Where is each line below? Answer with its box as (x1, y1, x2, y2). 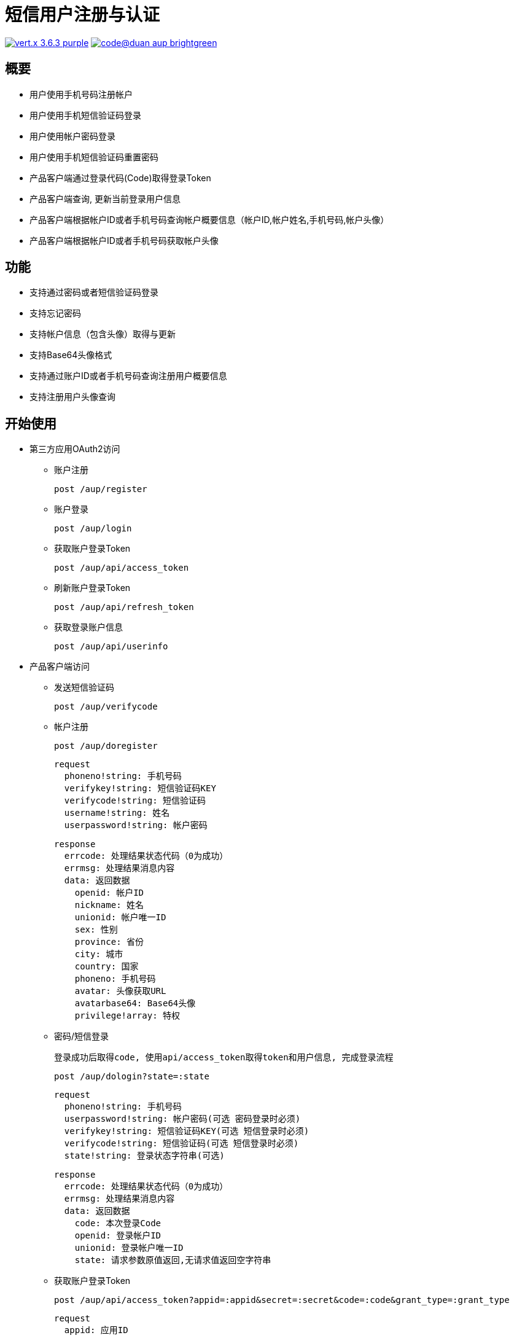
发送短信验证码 (54, 682, 114, 693)
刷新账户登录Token (54, 582, 131, 593)
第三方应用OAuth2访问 (29, 444, 120, 455)
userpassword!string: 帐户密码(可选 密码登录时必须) (64, 1114, 301, 1124)
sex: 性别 (74, 925, 118, 935)
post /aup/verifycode (54, 702, 158, 712)
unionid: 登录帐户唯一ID (74, 1243, 184, 1253)
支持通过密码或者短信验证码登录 (29, 287, 158, 298)
